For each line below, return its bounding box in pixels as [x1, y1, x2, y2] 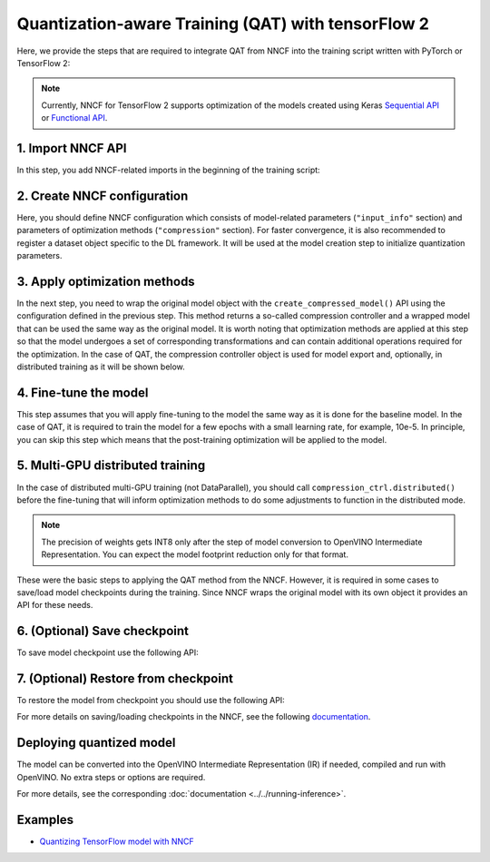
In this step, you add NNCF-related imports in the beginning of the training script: [16, 164, 321, 176]
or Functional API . [41, 113, 108, 123]
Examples [16, 812, 74, 828]
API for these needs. [16, 600, 93, 611]
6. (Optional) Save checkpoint [16, 623, 190, 639]
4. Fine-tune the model [16, 385, 149, 400]
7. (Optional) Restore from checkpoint [16, 671, 233, 686]
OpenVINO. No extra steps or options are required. [16, 771, 206, 782]
